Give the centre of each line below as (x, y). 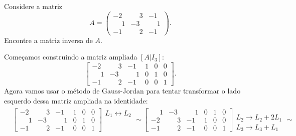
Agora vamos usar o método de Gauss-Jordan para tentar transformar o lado (122, 91)
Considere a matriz (33, 6)
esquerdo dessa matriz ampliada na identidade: (76, 100)
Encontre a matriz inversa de (48, 40)
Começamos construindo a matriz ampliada (71, 57)
